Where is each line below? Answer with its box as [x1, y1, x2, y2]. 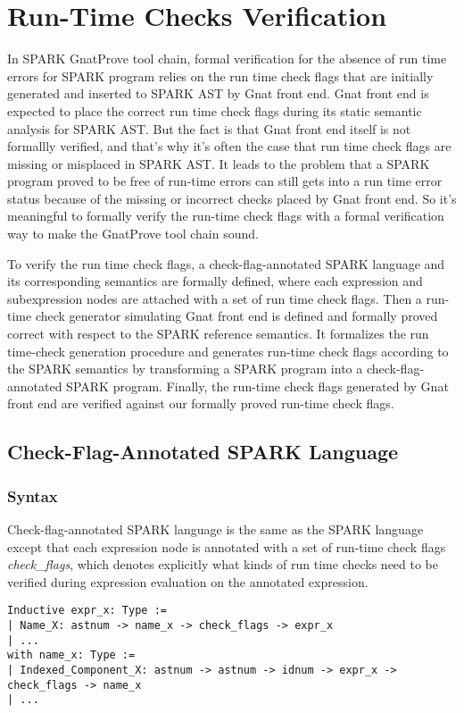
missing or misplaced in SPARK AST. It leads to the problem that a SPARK [7, 154, 430, 172]
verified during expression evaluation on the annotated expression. [7, 572, 369, 591]
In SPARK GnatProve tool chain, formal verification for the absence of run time [7, 49, 447, 68]
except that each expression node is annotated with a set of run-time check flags [7, 537, 446, 556]
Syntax [7, 484, 58, 507]
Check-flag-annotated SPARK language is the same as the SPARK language [7, 520, 424, 538]
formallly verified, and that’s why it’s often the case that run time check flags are [7, 137, 452, 155]
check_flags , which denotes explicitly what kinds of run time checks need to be [7, 555, 439, 574]
